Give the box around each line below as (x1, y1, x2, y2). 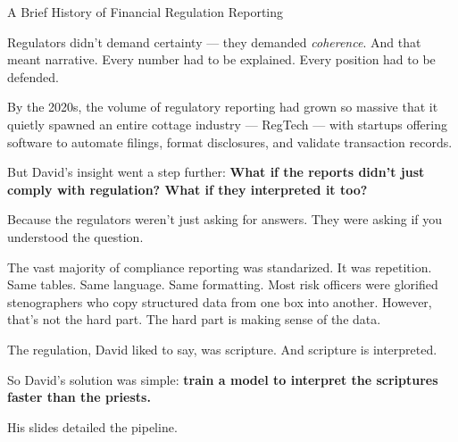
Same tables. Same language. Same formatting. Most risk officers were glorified (7, 275, 438, 294)
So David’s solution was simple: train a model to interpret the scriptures (7, 370, 438, 388)
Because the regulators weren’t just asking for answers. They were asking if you (7, 210, 443, 229)
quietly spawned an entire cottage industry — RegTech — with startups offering (7, 114, 447, 133)
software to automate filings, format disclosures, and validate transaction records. (7, 132, 453, 151)
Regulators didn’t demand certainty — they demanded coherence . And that (7, 32, 421, 51)
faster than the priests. (7, 388, 151, 406)
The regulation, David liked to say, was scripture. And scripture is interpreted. (7, 339, 437, 358)
